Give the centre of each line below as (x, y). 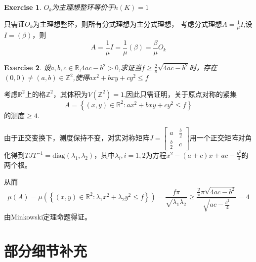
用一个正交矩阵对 (217, 138)
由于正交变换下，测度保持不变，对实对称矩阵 (77, 138)
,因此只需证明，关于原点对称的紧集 (180, 94)
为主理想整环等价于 (83, 7)
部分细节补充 (46, 250)
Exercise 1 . (23, 7)
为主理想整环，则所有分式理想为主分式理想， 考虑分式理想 (128, 23)
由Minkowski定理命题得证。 (48, 216)
